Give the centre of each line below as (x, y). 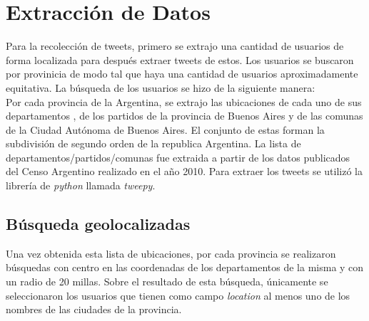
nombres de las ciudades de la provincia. (94, 309)
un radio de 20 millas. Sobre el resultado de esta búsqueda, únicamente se (167, 281)
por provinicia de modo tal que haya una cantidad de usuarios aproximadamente (182, 74)
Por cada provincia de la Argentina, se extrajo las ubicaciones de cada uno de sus (184, 101)
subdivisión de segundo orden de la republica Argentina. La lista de (153, 143)
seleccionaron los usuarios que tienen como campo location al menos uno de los (178, 295)
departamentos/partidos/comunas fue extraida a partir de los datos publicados (178, 157)
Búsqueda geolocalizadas (98, 224)
